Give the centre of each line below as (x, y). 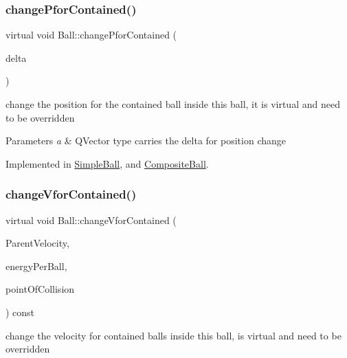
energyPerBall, (36, 266)
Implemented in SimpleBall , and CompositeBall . (107, 163)
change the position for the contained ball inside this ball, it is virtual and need (173, 104)
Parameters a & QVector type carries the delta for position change (146, 141)
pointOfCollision (40, 289)
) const (20, 312)
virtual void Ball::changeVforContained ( (91, 220)
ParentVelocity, (37, 243)
